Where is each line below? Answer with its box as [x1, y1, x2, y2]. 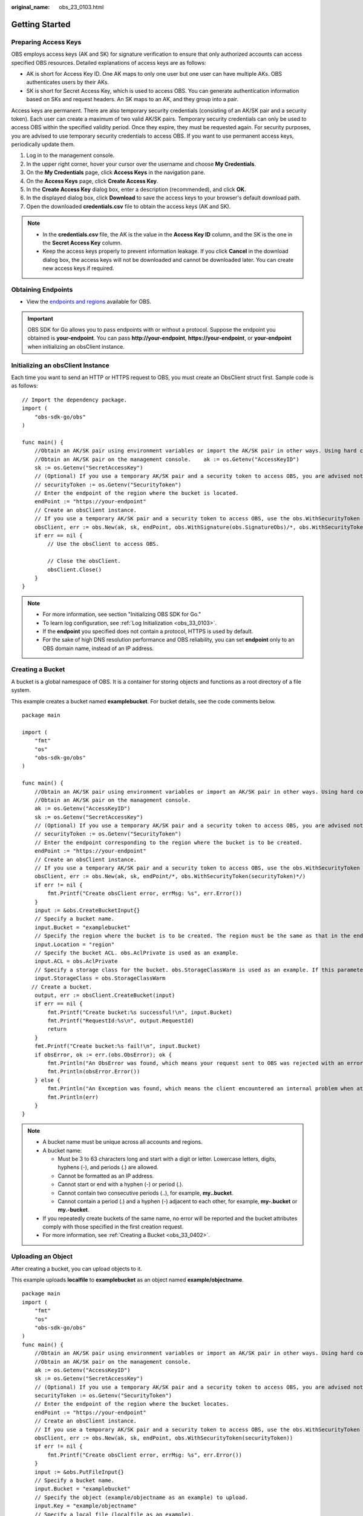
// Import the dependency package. [22, 396, 128, 403]
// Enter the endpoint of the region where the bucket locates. [34, 1401, 229, 1407]
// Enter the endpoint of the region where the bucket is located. [34, 490, 239, 497]
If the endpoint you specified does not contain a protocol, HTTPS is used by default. [42, 628, 253, 635]
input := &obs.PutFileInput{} [34, 1468, 124, 1475]
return [47, 1025, 67, 1033]
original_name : [11, 4, 50, 10]
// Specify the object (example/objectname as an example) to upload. [34, 1494, 249, 1501]
